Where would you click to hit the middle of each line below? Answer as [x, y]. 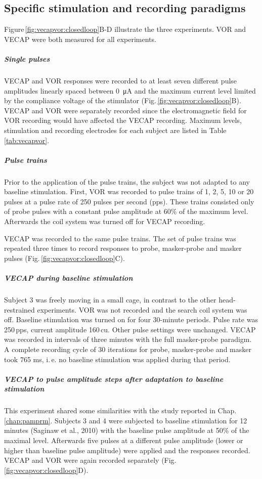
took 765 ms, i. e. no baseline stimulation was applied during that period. [117, 359]
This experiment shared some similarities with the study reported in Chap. [120, 410]
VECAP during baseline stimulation [69, 278]
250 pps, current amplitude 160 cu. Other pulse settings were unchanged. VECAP [130, 329]
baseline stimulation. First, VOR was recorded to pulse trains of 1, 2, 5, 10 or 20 [129, 191]
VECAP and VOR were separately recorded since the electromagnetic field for [125, 110]
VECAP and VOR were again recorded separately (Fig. [90, 460]
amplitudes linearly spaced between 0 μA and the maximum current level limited [130, 90]
